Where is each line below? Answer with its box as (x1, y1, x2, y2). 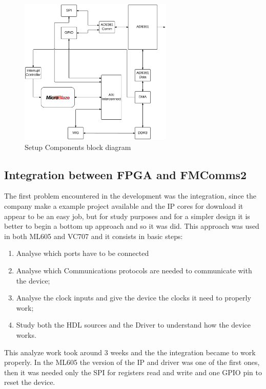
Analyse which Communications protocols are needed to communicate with (16, 265, 252, 276)
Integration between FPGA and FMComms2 (4, 166, 247, 182)
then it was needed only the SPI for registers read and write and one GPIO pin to (4, 366, 262, 377)
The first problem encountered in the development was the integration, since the (4, 190, 256, 201)
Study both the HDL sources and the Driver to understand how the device (16, 319, 251, 330)
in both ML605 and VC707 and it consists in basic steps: (4, 230, 183, 241)
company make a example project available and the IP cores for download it (4, 201, 243, 211)
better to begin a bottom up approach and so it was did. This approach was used (4, 221, 259, 231)
